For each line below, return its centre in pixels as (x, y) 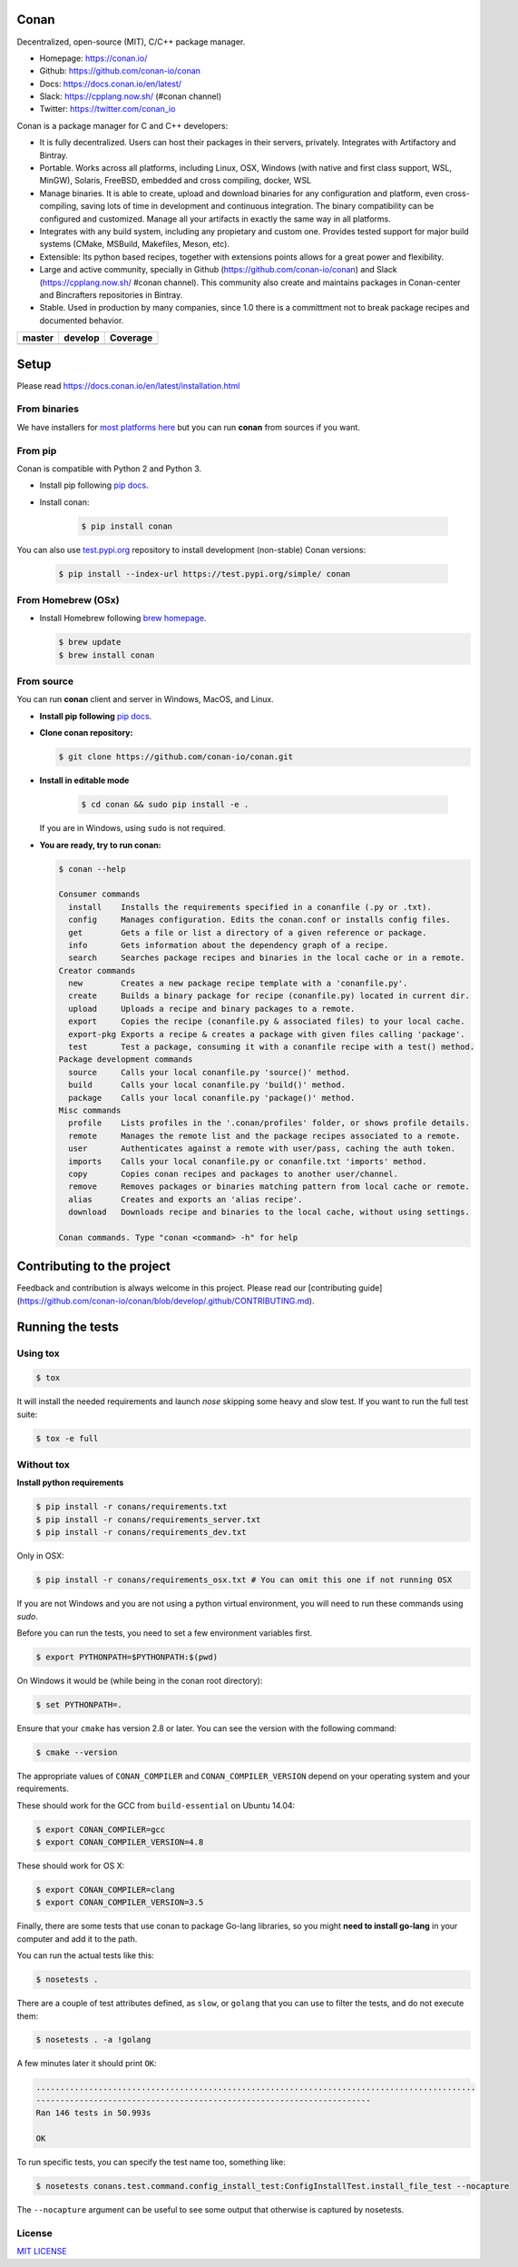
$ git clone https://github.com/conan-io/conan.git (176, 757)
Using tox (38, 1353)
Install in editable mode (84, 780)
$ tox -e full (67, 1438)
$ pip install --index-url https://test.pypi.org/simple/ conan (205, 574)
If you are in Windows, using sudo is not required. (132, 828)
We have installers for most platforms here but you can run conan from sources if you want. (188, 427)
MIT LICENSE (42, 2252)
